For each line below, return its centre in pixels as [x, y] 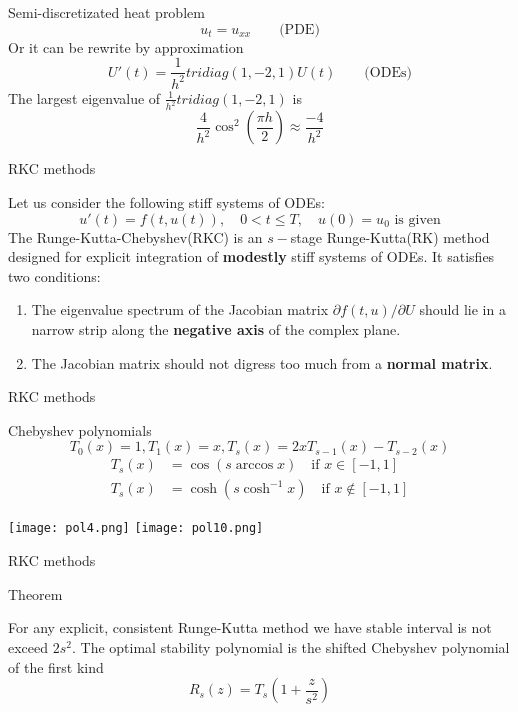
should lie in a [462, 309]
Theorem [35, 593]
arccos [254, 465]
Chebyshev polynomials [80, 429]
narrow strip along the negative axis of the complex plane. [216, 329]
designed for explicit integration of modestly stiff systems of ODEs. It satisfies [251, 256]
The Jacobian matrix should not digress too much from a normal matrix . [262, 362]
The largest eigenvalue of [84, 97]
